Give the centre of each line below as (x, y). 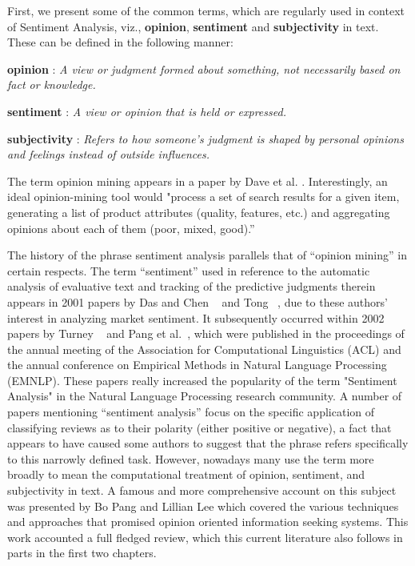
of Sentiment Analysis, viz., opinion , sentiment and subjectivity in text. (193, 26)
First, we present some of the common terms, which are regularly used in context (206, 10)
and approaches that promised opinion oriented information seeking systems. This (208, 522)
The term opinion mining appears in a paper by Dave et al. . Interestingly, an (198, 181)
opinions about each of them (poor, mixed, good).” (131, 228)
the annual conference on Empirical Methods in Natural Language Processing (197, 365)
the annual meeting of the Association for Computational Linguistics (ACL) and (204, 349)
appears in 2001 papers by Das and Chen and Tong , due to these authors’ (198, 301)
